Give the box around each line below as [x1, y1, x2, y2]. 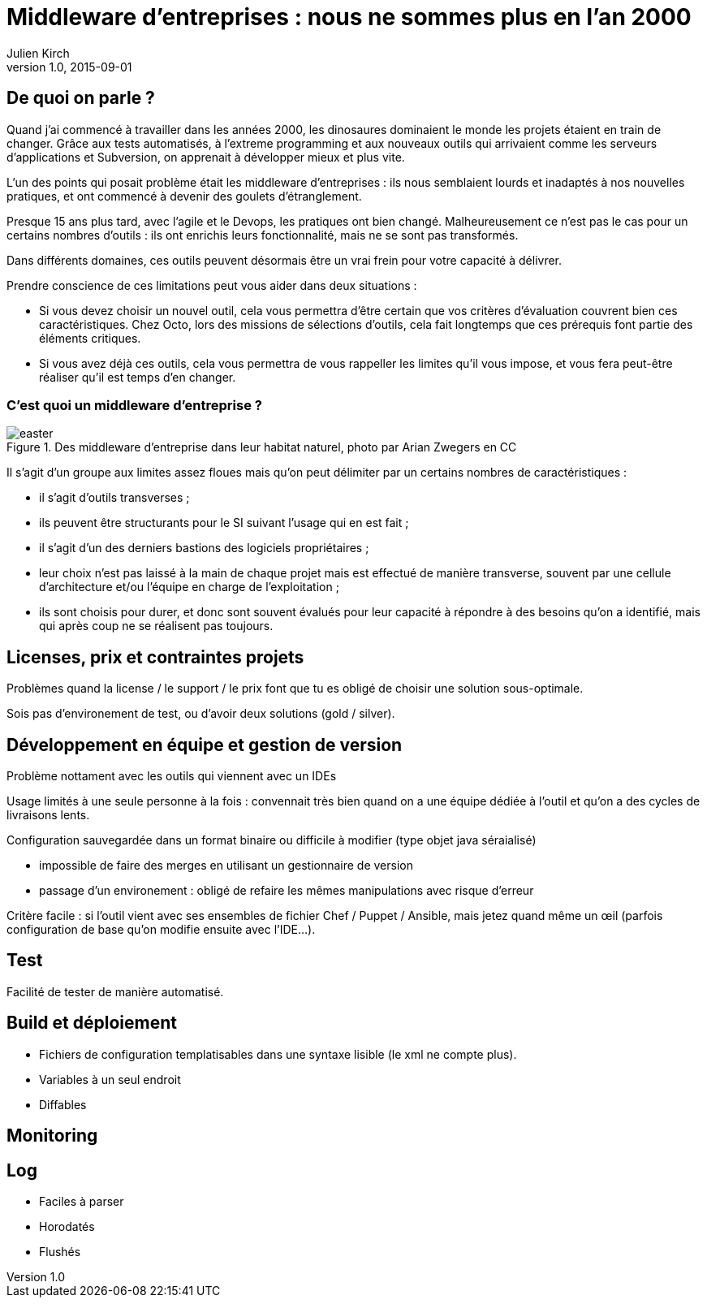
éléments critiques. [39, 330, 141, 345]
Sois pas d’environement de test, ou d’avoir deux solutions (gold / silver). [6, 706, 395, 721]
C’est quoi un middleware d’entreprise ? [6, 396, 262, 413]
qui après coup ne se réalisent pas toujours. [39, 619, 274, 633]
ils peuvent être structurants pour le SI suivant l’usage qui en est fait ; [39, 516, 409, 530]
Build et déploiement [6, 1013, 177, 1034]
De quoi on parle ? [6, 88, 155, 109]
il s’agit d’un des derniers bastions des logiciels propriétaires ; [39, 541, 369, 555]
